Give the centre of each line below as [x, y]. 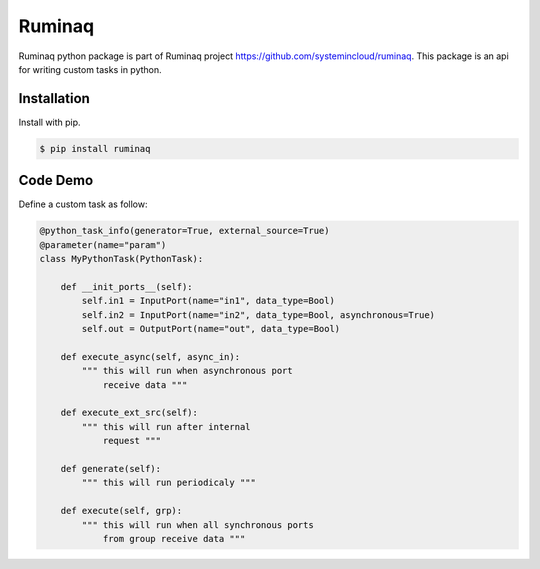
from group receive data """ [174, 538]
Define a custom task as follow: [83, 204]
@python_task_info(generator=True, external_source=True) [184, 231]
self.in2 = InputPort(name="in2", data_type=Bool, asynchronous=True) [258, 314]
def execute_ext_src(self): [129, 413]
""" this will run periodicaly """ [169, 483]
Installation [54, 98]
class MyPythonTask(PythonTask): [121, 259]
